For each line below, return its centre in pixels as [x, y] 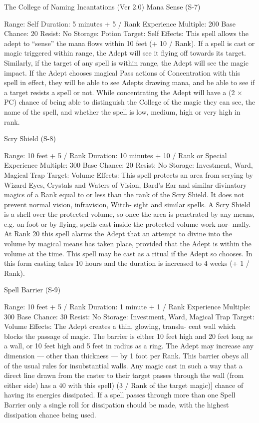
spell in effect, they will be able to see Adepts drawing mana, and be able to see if [129, 82]
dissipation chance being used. [50, 414]
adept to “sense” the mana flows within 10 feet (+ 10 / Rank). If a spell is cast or [129, 43]
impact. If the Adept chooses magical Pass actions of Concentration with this [122, 72]
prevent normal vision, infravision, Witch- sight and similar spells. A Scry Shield [127, 204]
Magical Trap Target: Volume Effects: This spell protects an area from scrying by [129, 174]
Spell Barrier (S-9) [32, 290]
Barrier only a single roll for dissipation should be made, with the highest [117, 404]
